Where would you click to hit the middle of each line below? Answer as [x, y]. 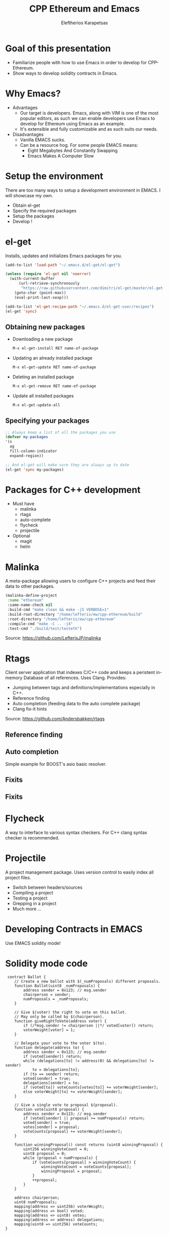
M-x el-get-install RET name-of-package [55, 349]
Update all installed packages [43, 396]
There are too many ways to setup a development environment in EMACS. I [83, 190]
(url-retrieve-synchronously [49, 284]
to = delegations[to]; [56, 1070]
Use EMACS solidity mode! [33, 943]
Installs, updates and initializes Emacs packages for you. [64, 256]
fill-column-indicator [33, 451]
